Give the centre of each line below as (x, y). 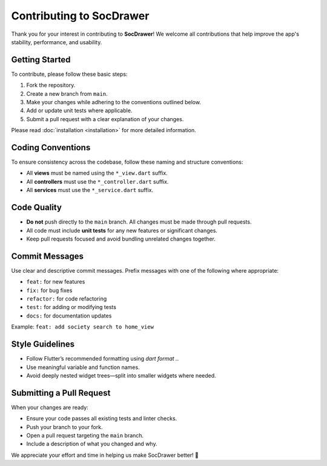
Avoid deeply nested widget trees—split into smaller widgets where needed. (121, 375)
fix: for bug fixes (49, 290)
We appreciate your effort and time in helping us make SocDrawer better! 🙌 (105, 455)
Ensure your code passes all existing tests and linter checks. (102, 419)
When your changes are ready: (50, 407)
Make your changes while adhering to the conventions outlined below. (114, 102)
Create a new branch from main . (67, 93)
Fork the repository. (51, 85)
